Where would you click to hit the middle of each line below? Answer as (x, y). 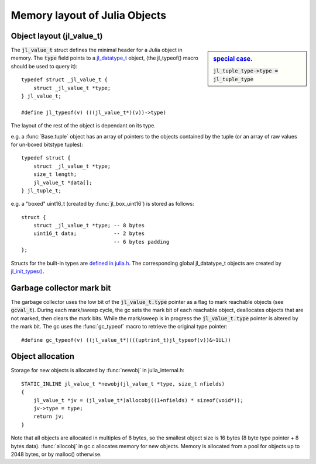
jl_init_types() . (28, 271)
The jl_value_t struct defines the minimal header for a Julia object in (97, 50)
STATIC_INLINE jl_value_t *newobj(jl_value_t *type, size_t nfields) (123, 384)
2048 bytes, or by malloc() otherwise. (56, 454)
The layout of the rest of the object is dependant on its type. (83, 126)
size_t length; (55, 174)
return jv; (49, 417)
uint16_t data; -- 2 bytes (89, 233)
